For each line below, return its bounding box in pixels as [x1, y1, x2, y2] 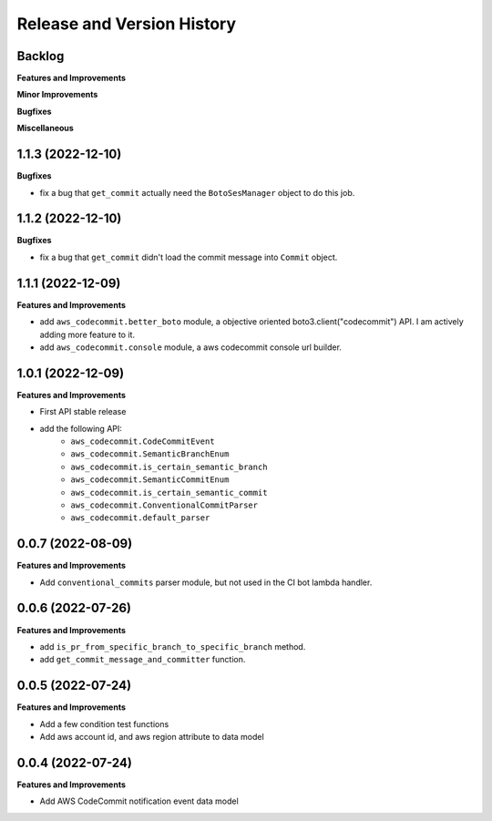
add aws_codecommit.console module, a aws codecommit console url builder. [39, 342, 342, 353]
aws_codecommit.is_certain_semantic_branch [70, 461, 268, 472]
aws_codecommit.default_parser [70, 513, 210, 523]
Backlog [16, 48, 65, 64]
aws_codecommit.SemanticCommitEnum [70, 475, 230, 485]
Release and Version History [16, 14, 237, 34]
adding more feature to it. [39, 329, 136, 340]
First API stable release [39, 406, 127, 417]
